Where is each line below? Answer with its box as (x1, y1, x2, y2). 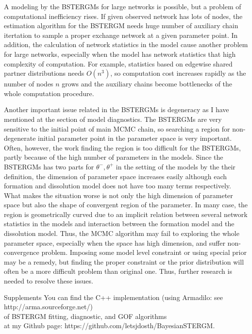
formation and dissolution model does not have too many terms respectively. (4, 181, 231, 191)
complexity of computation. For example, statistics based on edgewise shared (4, 58, 233, 68)
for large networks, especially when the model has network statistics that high (4, 49, 236, 59)
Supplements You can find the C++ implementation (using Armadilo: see (4, 292, 223, 302)
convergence (4, 247, 39, 257)
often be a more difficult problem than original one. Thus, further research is (4, 266, 232, 276)
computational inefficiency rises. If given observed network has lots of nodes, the (4, 11, 243, 21)
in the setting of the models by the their (116, 161, 235, 171)
